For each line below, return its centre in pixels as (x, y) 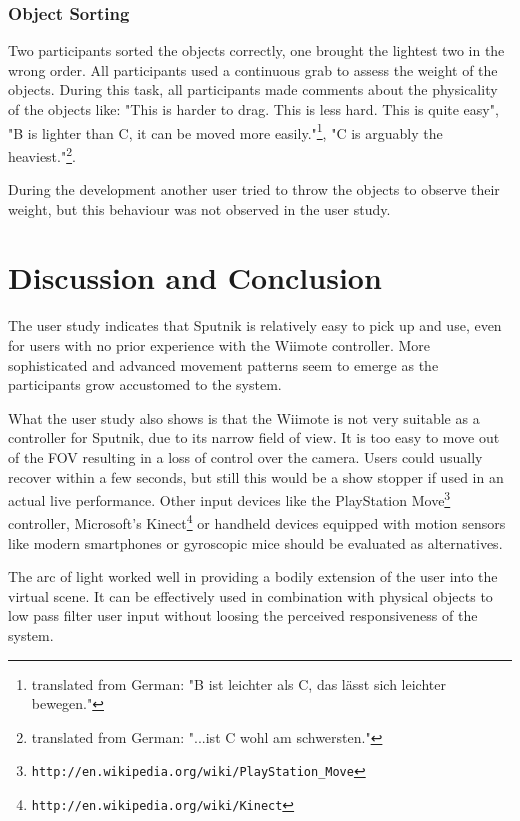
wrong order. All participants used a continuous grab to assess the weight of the (253, 69)
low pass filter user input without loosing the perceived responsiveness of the (243, 615)
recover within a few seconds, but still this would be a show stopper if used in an (256, 476)
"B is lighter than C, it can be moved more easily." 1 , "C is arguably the (225, 131)
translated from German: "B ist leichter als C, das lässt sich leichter (238, 683)
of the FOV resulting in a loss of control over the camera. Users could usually (245, 456)
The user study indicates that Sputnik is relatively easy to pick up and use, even (255, 325)
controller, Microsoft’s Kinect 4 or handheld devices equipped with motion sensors (257, 522)
